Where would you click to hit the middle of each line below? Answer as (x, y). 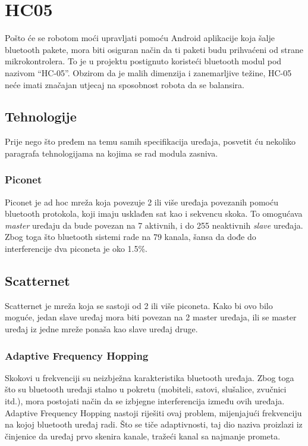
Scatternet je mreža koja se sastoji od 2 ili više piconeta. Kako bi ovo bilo (139, 305)
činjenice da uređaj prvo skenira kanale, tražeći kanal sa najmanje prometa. (143, 436)
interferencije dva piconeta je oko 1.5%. (76, 249)
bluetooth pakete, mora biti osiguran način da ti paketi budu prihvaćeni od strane (154, 49)
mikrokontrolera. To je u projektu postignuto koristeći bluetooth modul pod (143, 61)
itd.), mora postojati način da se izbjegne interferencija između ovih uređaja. (145, 401)
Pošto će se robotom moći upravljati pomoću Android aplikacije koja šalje (140, 38)
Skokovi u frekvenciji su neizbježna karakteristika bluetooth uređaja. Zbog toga (150, 377)
